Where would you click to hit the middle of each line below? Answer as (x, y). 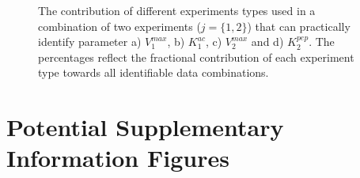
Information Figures (118, 158)
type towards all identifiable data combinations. (153, 72)
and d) (267, 42)
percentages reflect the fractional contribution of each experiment (196, 57)
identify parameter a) (90, 42)
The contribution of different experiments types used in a (177, 10)
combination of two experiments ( (119, 26)
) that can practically (299, 26)
